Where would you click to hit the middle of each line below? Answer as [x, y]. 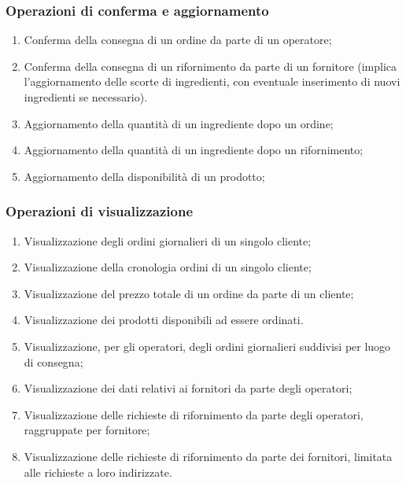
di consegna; [54, 361]
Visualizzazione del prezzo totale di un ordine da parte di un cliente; [189, 293]
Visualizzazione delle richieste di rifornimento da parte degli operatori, [194, 414]
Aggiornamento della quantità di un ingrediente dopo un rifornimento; [194, 150]
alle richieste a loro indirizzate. [98, 472]
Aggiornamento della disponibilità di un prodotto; [144, 176]
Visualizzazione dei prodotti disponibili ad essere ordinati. [164, 320]
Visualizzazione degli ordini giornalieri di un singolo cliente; [168, 240]
